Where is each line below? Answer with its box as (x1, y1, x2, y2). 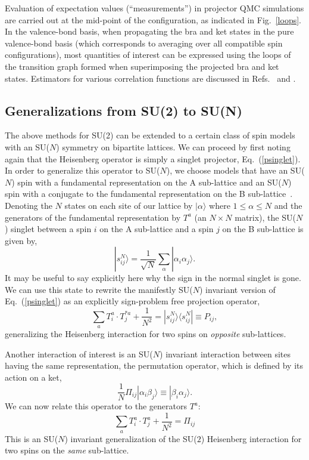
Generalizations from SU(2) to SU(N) (5, 101, 242, 119)
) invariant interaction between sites (160, 347, 291, 360)
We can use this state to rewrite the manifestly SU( (5, 283, 193, 295)
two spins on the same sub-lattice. (5, 444, 129, 456)
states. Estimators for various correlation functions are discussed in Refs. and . (5, 72, 296, 84)
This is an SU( (5, 432, 58, 444)
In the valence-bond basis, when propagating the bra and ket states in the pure (5, 25, 294, 38)
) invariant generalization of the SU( (64, 432, 197, 444)
